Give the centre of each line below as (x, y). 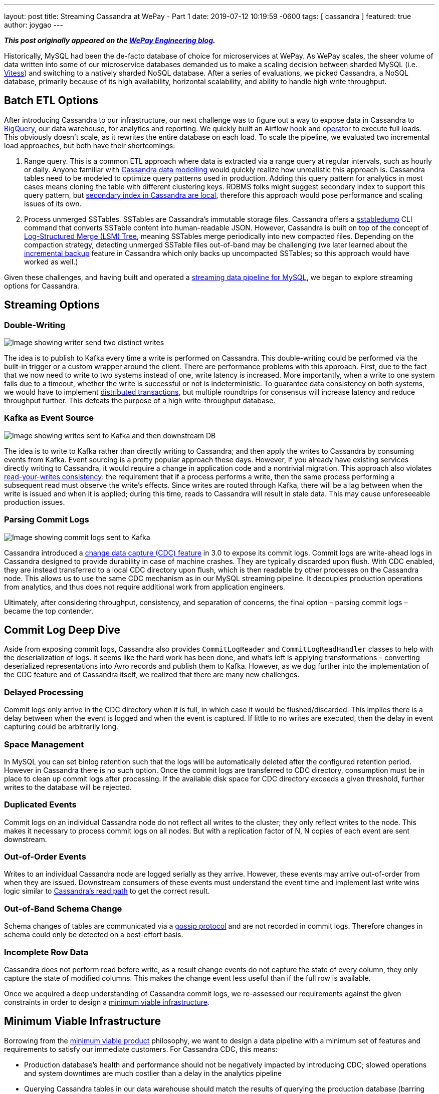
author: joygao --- (34, 25)
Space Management (44, 744)
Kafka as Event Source (49, 418)
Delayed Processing (44, 692)
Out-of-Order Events (45, 857)
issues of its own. (53, 203)
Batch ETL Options (51, 101)
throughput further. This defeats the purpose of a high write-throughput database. (140, 401)
